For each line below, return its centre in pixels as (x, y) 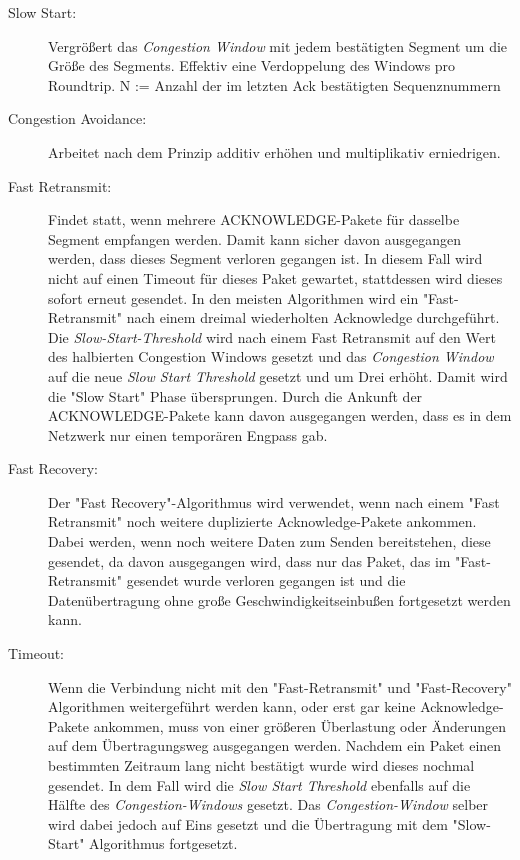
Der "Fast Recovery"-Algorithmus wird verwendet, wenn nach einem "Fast (274, 501)
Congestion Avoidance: (77, 118)
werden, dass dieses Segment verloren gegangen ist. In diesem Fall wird (265, 258)
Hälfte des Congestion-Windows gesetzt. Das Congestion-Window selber (268, 804)
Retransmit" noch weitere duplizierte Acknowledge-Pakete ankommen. (262, 521)
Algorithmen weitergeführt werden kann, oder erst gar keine (232, 706)
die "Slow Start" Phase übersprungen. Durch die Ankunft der (235, 395)
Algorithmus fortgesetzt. (163, 843)
